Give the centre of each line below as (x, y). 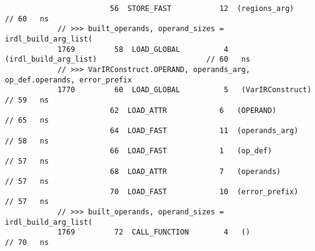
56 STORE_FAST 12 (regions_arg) (202, 9)
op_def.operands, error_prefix (69, 80)
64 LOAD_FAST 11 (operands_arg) (204, 130)
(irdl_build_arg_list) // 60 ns (128, 60)
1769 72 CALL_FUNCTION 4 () (154, 232)
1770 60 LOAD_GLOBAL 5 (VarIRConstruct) (184, 90)
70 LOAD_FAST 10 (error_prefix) (204, 191)
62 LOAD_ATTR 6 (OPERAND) (193, 110)
